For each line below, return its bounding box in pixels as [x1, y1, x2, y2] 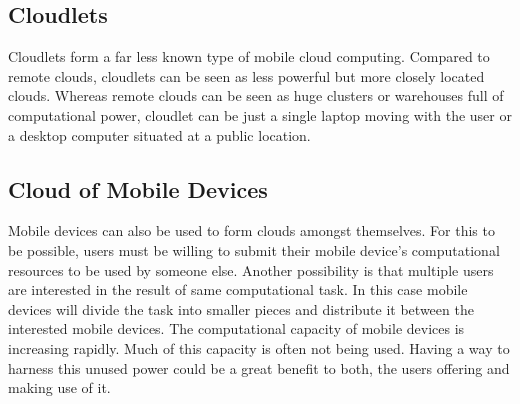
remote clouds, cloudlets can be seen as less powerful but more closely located [8, 65, 485, 86]
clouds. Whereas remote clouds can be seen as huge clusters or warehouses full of [8, 85, 504, 106]
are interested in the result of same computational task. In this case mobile [8, 279, 468, 300]
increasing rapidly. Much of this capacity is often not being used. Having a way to [8, 337, 510, 358]
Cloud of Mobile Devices [8, 173, 268, 204]
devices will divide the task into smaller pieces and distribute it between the [8, 298, 474, 319]
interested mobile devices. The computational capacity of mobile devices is [8, 318, 465, 339]
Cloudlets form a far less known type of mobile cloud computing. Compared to [8, 46, 490, 67]
